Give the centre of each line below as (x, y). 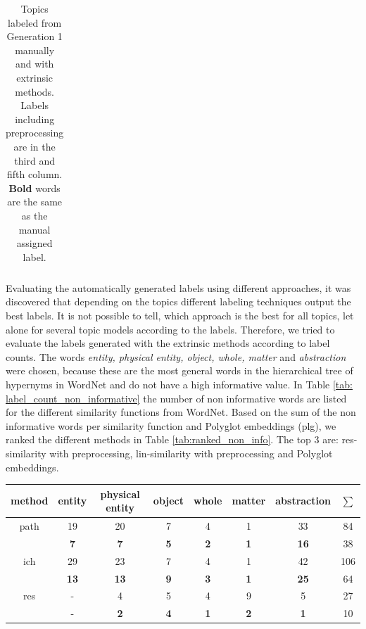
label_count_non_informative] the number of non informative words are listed (176, 398)
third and (34, 160)
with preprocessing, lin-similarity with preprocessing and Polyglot (191, 453)
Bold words (34, 188)
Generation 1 (34, 36)
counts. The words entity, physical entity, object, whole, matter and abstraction (176, 356)
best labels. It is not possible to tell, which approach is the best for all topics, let (180, 315)
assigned (34, 243)
